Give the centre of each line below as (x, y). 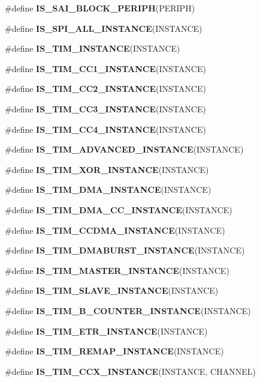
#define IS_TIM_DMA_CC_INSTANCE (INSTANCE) (119, 209)
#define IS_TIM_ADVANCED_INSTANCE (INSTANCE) (124, 149)
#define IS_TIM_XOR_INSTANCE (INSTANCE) (107, 169)
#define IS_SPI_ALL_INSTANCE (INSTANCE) (104, 28)
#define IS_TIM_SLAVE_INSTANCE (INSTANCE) (112, 290)
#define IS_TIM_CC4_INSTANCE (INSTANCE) (105, 129)
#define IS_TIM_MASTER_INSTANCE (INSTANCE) (117, 270)
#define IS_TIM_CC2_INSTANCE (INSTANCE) (105, 89)
